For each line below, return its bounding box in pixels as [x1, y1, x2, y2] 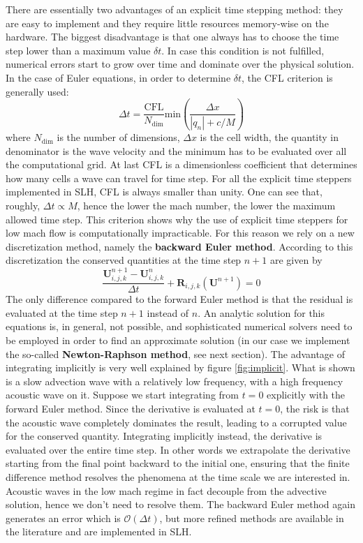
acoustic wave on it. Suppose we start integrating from [6, 387, 239, 402]
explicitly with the [267, 387, 346, 402]
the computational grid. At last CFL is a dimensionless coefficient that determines [6, 157, 357, 172]
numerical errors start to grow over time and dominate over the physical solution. [6, 57, 355, 71]
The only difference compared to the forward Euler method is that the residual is [6, 292, 353, 306]
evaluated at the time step [6, 305, 118, 320]
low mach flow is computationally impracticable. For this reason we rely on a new [6, 225, 355, 240]
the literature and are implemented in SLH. [6, 524, 192, 539]
